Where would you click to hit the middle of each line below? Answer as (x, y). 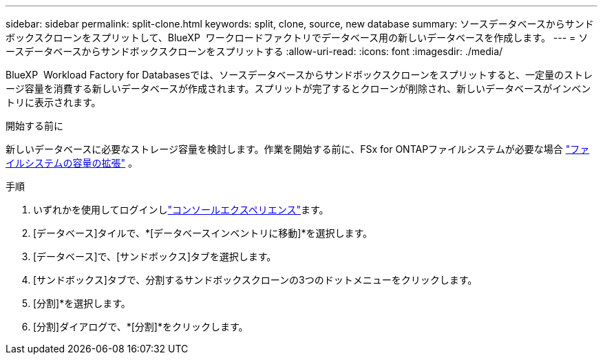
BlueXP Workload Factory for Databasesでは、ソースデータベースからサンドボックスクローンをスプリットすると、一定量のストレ (299, 75)
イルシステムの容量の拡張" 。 (72, 163)
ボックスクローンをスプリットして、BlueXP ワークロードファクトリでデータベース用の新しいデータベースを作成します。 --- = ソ (297, 38)
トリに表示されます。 (53, 102)
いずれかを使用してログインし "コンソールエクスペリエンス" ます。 (181, 210)
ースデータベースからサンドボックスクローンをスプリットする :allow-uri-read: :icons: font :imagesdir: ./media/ (254, 51)
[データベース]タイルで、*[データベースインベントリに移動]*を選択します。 (203, 233)
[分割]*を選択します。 (82, 303)
